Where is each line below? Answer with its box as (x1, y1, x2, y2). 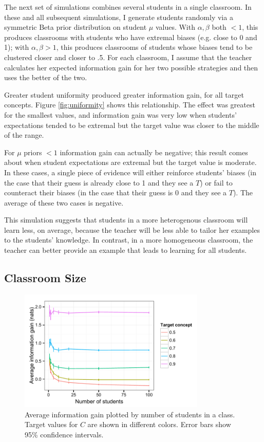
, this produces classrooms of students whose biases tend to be (56, 42, 253, 52)
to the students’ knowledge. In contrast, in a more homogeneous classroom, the (4, 234, 253, 245)
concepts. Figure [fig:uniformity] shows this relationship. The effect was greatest (4, 99, 255, 110)
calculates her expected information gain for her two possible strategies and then (4, 62, 258, 72)
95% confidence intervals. (25, 429, 104, 440)
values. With (155, 22, 195, 32)
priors (24, 146, 42, 157)
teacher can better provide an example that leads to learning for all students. (4, 245, 247, 255)
